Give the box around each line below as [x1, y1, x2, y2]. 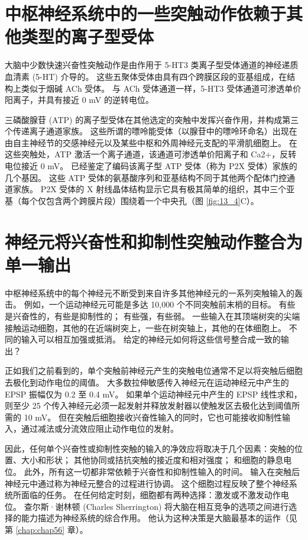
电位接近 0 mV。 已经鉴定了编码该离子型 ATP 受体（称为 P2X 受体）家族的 [5, 160, 297, 172]
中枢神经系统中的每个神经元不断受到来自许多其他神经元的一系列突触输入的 [5, 286, 294, 299]
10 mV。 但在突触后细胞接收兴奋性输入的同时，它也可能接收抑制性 [24, 410, 282, 423]
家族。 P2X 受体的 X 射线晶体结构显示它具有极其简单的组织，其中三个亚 [12, 183, 295, 195]
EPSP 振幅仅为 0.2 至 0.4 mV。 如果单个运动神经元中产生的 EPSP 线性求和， [5, 387, 302, 400]
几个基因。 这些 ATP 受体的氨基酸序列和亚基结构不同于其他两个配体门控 [5, 171, 287, 183]
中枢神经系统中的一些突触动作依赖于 [5, 1, 287, 25]
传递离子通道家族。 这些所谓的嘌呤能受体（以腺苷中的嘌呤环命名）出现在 [12, 125, 297, 137]
